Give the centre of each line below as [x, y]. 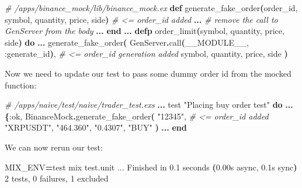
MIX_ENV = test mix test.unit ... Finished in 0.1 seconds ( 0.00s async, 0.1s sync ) [151, 167]
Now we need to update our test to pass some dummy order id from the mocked [148, 73]
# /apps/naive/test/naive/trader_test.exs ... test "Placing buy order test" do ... [149, 105]
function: [21, 85]
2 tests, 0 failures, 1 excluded [57, 178]
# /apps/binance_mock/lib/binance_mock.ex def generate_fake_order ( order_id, [151, 8]
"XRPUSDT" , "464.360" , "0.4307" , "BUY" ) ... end [96, 127]
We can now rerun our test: [54, 147]
